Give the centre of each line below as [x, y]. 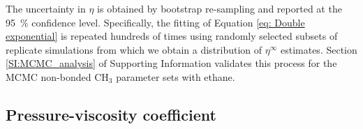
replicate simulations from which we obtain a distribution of [134, 49]
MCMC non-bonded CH [57, 76]
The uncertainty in [46, 8]
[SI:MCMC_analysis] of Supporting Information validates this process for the [171, 63]
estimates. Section [319, 49]
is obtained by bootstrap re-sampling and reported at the [220, 8]
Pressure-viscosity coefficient [111, 114]
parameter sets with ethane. [176, 76]
